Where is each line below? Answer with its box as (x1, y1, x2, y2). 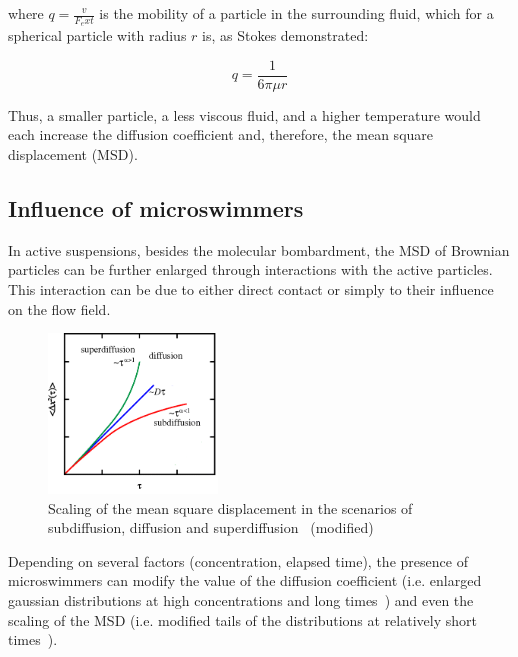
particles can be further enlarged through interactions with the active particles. (8, 259, 493, 280)
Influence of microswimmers (8, 193, 304, 224)
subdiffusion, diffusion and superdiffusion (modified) (48, 517, 374, 538)
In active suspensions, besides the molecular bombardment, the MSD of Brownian (8, 239, 510, 260)
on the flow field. (8, 298, 111, 319)
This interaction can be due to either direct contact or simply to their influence (8, 279, 494, 300)
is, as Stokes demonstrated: (202, 25, 369, 46)
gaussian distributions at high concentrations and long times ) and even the (8, 590, 474, 611)
